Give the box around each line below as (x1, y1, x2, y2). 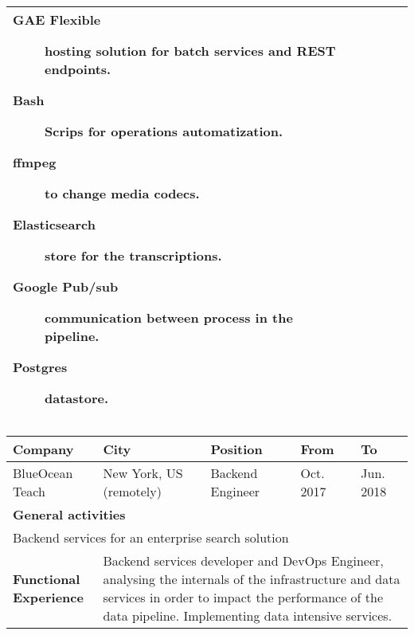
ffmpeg (13, 153, 57, 171)
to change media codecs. (45, 184, 200, 202)
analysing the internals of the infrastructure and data (103, 570, 400, 588)
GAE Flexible (13, 10, 101, 29)
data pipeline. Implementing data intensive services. (103, 606, 393, 625)
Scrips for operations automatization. (45, 122, 283, 140)
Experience (13, 588, 84, 606)
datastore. (45, 389, 109, 407)
